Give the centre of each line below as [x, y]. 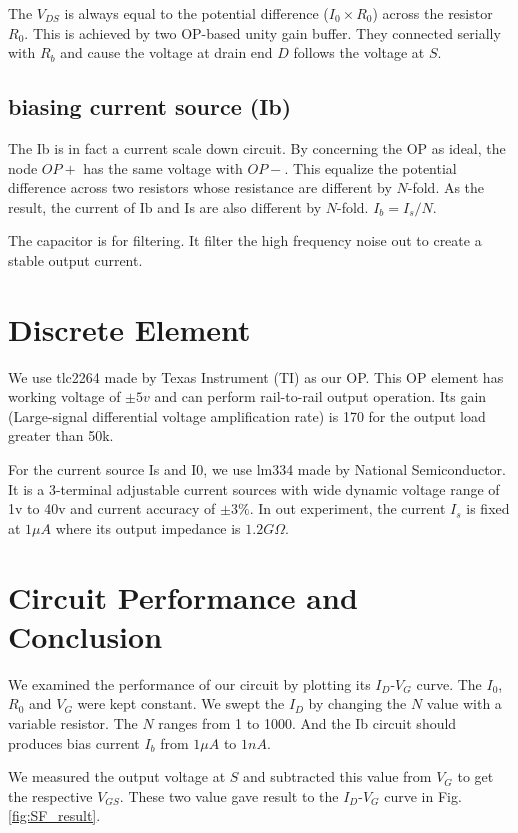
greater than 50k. [61, 435]
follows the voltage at [359, 52]
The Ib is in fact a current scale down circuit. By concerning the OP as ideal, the [257, 147]
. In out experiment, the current [347, 508]
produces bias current [74, 742]
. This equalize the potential [370, 167]
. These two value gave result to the [229, 795]
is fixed [488, 508]
